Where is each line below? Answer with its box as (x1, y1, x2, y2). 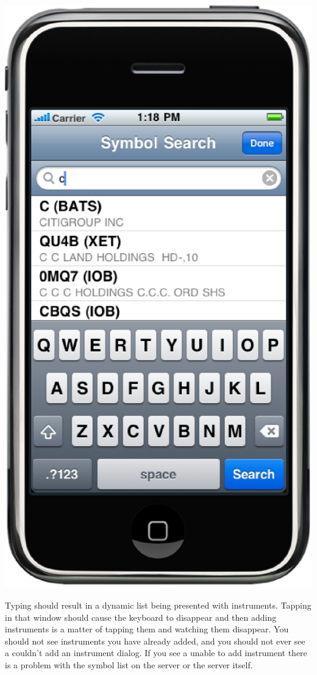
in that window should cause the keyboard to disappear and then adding (5, 610, 277, 623)
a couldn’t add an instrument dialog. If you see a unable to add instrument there (5, 646, 307, 659)
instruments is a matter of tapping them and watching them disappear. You (5, 623, 289, 635)
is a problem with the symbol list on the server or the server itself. (5, 659, 253, 671)
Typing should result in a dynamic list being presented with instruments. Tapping (5, 599, 312, 612)
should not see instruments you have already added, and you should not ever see (5, 634, 305, 647)
